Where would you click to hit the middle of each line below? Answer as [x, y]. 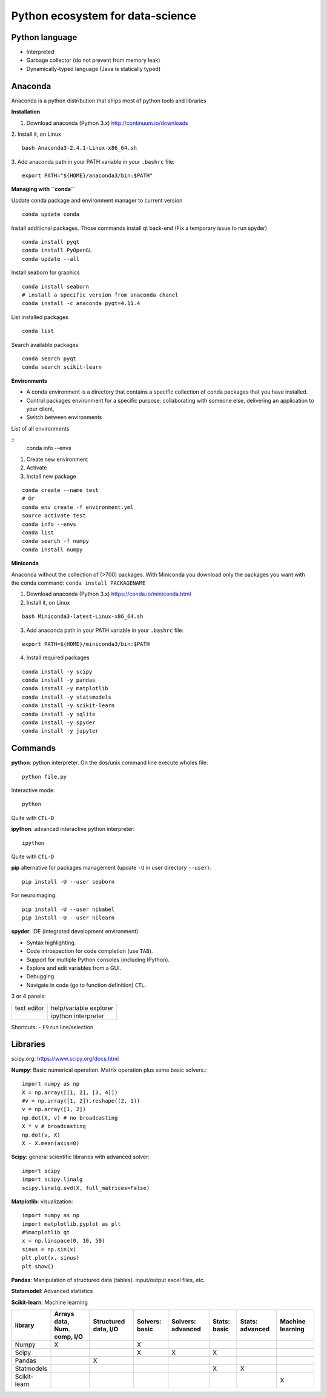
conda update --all [51, 259]
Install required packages [58, 657]
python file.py [45, 777]
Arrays [64, 1314]
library [25, 1325]
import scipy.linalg [52, 1179]
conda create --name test [61, 490]
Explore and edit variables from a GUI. [74, 968]
